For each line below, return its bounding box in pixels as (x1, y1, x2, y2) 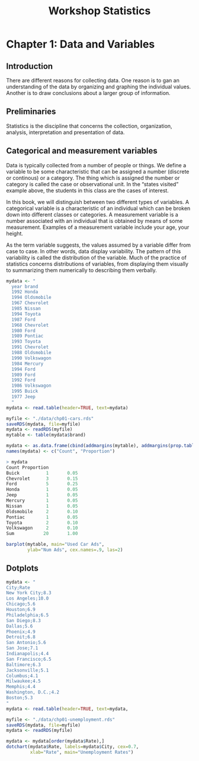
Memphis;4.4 (6, 684, 36, 690)
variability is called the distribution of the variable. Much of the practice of (6, 254, 187, 261)
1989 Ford (11, 372, 36, 378)
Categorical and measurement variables (6, 146, 158, 156)
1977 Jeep (11, 394, 36, 400)
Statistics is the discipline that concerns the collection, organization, (6, 122, 173, 129)
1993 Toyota (11, 339, 41, 345)
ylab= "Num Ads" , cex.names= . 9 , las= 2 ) (27, 547, 123, 553)
